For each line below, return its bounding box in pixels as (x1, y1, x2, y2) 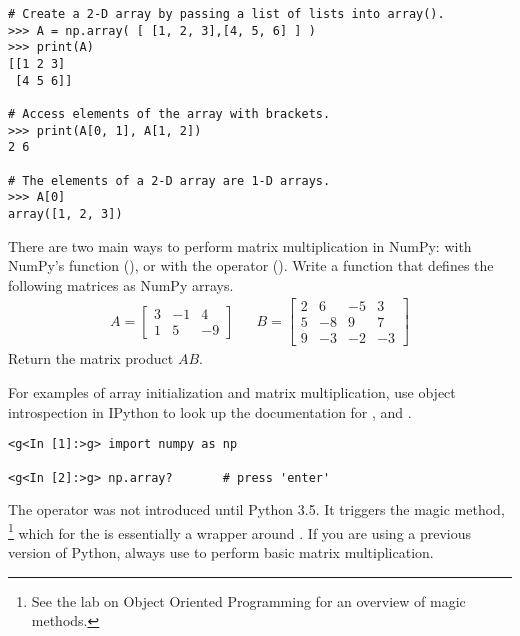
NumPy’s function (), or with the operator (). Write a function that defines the (8, 255, 494, 276)
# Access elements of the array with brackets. (8, 106, 331, 121)
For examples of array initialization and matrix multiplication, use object (8, 382, 456, 403)
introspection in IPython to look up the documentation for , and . (8, 401, 412, 422)
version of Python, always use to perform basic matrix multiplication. (8, 542, 434, 563)
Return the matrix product (8, 348, 174, 369)
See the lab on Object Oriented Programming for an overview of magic (31, 590, 466, 611)
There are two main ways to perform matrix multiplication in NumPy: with (8, 235, 472, 256)
